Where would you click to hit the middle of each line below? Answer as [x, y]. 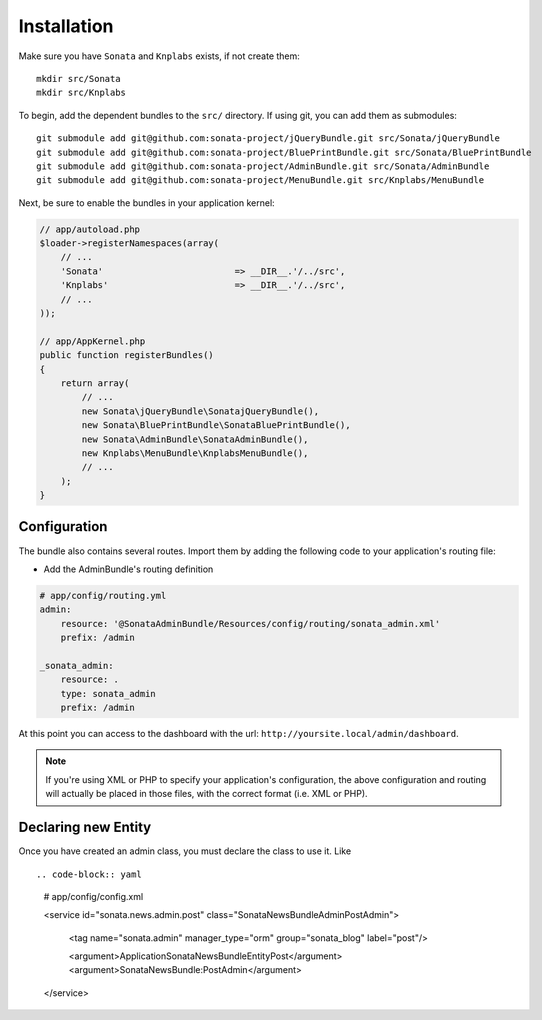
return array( [95, 383]
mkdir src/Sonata [78, 78]
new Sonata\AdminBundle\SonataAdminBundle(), [195, 439]
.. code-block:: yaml [89, 874]
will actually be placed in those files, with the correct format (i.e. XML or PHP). [207, 794]
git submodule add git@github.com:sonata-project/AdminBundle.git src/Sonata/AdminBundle [263, 166]
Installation [66, 26]
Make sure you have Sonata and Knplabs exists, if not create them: [159, 56]
